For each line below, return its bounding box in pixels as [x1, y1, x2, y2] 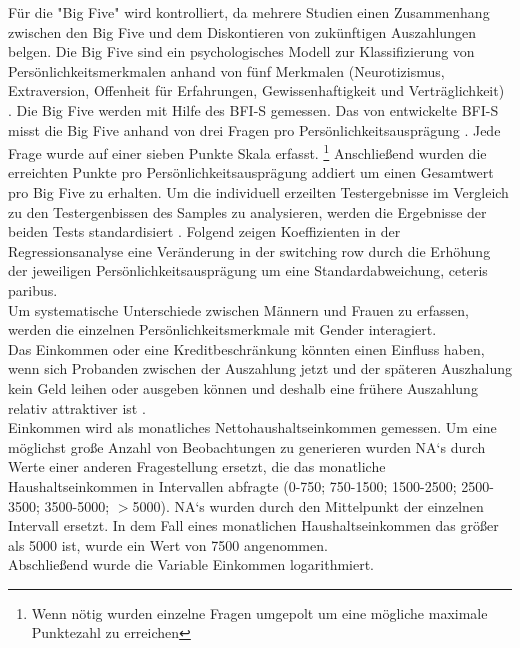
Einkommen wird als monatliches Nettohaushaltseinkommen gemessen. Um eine [8, 417, 497, 438]
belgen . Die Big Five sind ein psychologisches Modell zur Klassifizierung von [8, 41, 475, 62]
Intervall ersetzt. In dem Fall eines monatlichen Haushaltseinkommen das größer [8, 515, 499, 536]
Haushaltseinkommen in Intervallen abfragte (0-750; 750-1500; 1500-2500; [8, 475, 457, 496]
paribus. [8, 279, 58, 300]
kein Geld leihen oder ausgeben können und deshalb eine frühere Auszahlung [8, 377, 478, 398]
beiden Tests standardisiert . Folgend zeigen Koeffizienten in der [8, 221, 401, 242]
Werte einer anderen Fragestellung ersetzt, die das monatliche [8, 456, 386, 477]
